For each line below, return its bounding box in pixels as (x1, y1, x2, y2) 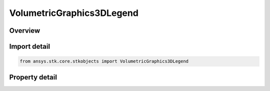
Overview (9, 26, 40, 35)
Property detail (9, 73, 57, 82)
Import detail (9, 42, 50, 51)
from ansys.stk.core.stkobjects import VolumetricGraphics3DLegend (19, 59, 189, 64)
